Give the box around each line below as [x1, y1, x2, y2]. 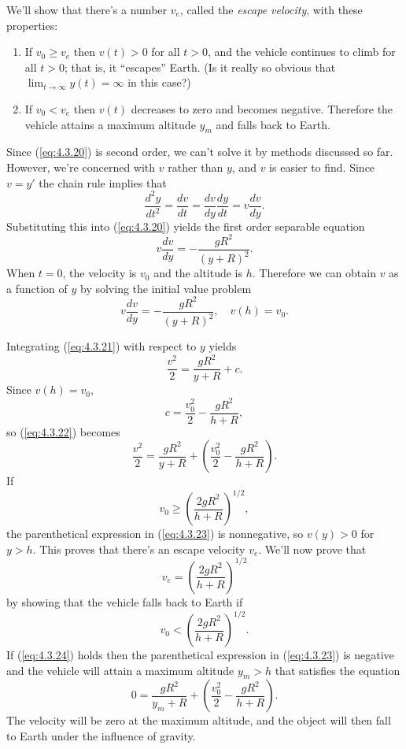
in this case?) [127, 74, 191, 91]
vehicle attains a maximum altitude [24, 116, 196, 132]
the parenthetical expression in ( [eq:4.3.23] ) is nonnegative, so [6, 525, 304, 542]
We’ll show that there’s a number [6, 2, 168, 17]
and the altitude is [153, 265, 243, 281]
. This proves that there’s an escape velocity [32, 540, 245, 557]
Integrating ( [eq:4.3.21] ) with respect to [6, 338, 197, 354]
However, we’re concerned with [6, 158, 156, 175]
